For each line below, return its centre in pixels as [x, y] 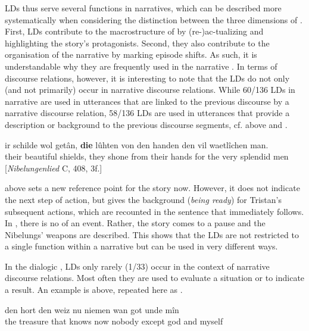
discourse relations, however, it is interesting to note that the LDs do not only [147, 78]
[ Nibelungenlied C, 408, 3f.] [54, 168]
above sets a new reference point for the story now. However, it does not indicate [152, 188]
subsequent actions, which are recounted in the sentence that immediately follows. [154, 211]
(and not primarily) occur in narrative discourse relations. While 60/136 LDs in [150, 90]
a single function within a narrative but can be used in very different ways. [141, 246]
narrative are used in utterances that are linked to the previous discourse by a [147, 101]
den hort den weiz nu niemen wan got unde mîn [92, 309]
